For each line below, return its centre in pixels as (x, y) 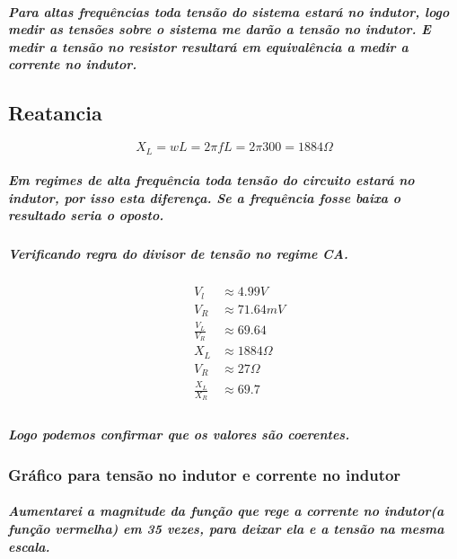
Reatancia (55, 113)
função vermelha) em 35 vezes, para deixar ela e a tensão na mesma (226, 528)
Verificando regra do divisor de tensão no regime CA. (178, 254)
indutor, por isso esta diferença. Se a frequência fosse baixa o (205, 197)
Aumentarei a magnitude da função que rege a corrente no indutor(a (226, 511)
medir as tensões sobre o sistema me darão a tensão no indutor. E (220, 29)
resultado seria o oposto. (86, 215)
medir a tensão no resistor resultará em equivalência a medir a (208, 46)
